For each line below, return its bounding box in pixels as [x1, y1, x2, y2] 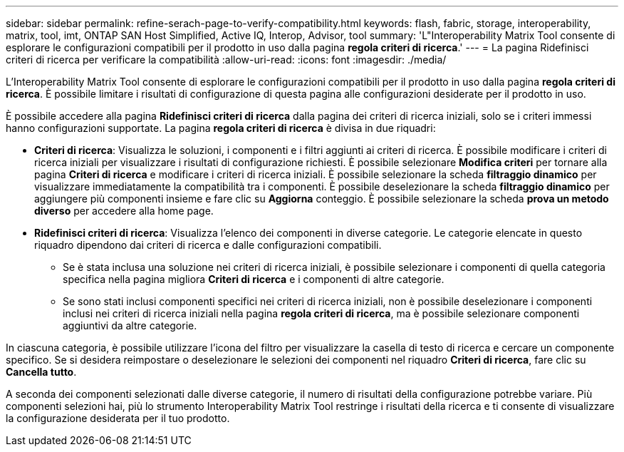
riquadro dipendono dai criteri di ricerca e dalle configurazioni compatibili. [34, 239, 382, 251]
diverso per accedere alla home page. [34, 205, 214, 217]
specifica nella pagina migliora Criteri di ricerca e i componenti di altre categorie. [63, 273, 444, 285]
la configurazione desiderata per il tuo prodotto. [6, 412, 230, 424]
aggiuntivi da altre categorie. [63, 319, 197, 332]
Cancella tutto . [6, 366, 77, 378]
